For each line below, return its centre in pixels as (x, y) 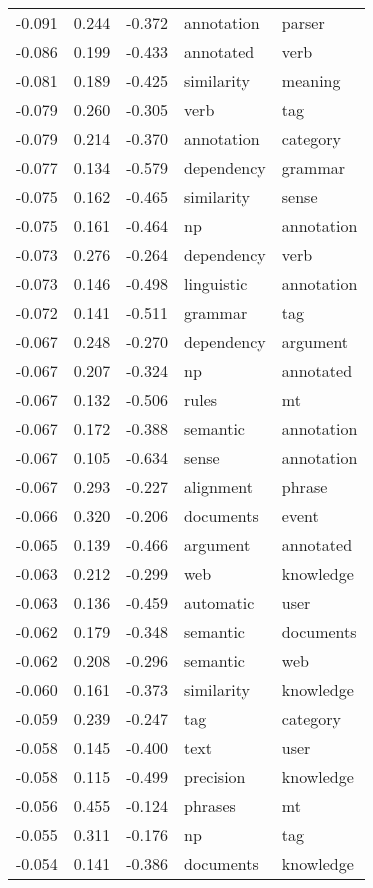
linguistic (216, 283)
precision (215, 776)
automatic (219, 602)
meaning (311, 80)
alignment (218, 486)
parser (303, 22)
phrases (210, 805)
